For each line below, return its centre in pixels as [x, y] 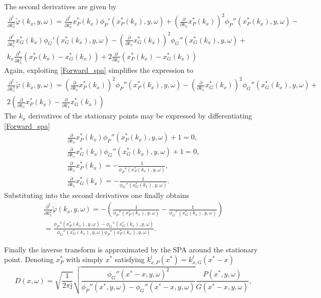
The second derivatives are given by [60, 6]
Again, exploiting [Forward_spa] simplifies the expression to [99, 70]
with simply [84, 259]
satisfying [130, 259]
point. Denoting [29, 259]
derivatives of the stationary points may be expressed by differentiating [140, 116]
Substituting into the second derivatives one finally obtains [97, 195]
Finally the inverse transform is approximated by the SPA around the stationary [131, 249]
